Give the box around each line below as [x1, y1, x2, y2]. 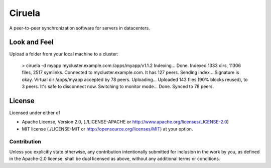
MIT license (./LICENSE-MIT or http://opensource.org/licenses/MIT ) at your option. [22, 125, 193, 132]
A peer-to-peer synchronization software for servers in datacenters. [9, 25, 150, 31]
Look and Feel [9, 38, 54, 46]
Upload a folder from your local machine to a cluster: [9, 51, 118, 57]
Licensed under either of [9, 109, 60, 115]
